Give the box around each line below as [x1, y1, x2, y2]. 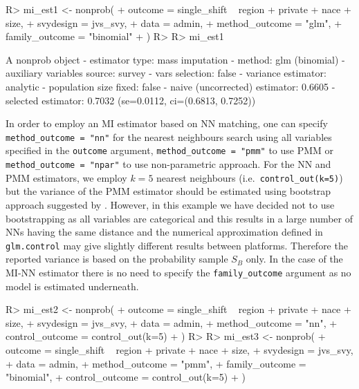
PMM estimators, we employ [6, 170, 127, 184]
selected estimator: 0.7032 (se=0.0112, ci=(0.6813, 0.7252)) [6, 93, 256, 107]
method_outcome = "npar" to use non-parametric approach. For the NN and [6, 157, 331, 171]
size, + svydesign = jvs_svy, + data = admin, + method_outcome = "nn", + [6, 315, 338, 330]
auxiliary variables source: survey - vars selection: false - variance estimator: [6, 66, 326, 80]
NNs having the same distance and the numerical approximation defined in [6, 225, 323, 239]
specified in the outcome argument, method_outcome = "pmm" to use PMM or [6, 143, 334, 158]
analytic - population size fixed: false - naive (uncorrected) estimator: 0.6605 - [6, 79, 335, 93]
